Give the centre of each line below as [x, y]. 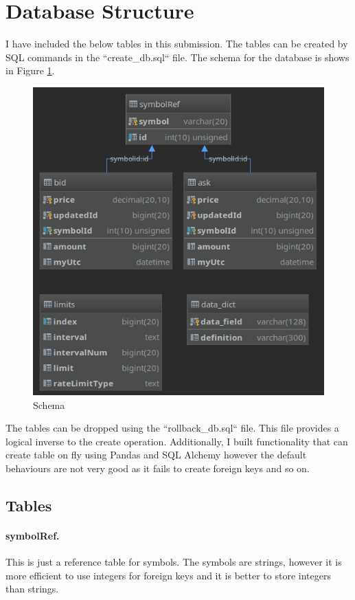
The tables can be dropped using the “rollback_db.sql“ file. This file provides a [172, 428]
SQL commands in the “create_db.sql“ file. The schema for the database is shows [177, 57]
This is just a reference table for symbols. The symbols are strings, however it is [174, 562]
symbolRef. [33, 535]
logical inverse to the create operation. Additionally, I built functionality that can [177, 441]
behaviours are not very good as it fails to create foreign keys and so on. [158, 468]
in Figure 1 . [30, 70]
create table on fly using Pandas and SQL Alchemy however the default [156, 455]
